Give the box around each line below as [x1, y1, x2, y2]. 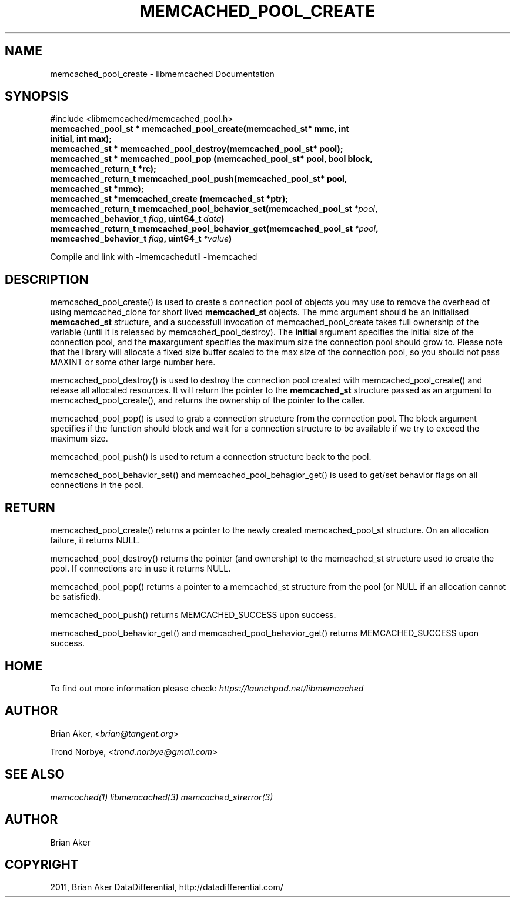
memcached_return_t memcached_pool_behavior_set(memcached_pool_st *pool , [50, 203, 378, 214]
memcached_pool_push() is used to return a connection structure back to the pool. [50, 452, 372, 462]
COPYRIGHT [5, 857, 79, 872]
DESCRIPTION [5, 272, 89, 287]
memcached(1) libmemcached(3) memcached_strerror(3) [50, 791, 273, 802]
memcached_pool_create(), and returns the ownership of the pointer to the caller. [50, 395, 365, 406]
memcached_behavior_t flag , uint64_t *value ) [50, 233, 232, 244]
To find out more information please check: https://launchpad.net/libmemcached [50, 683, 364, 693]
